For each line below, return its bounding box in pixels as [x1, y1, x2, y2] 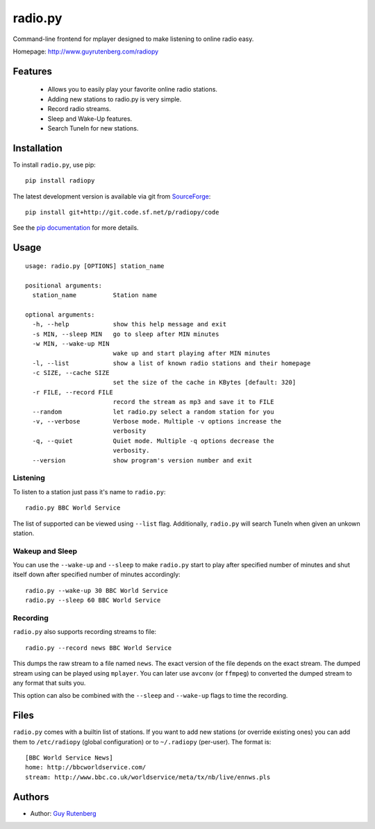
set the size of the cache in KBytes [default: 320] [112, 378, 297, 387]
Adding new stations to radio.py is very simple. [47, 94, 182, 103]
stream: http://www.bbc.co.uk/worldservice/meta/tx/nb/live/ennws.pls [25, 773, 271, 781]
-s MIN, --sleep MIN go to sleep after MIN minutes [32, 330, 219, 338]
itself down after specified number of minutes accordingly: [12, 570, 181, 579]
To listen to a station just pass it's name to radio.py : [12, 487, 166, 496]
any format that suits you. [12, 678, 86, 687]
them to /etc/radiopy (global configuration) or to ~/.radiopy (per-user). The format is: [12, 737, 272, 746]
